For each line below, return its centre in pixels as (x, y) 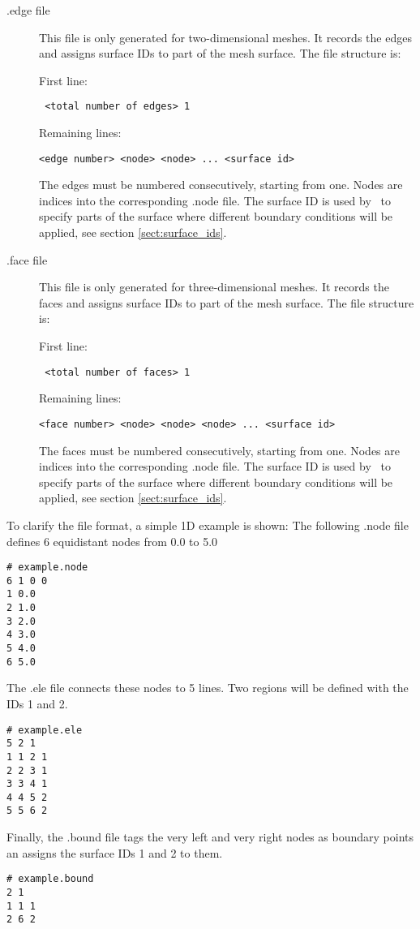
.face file (27, 259)
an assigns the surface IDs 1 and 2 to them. (115, 852)
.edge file (28, 10)
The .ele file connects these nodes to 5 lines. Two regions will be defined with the (208, 688)
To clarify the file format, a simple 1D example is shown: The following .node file (208, 525)
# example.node (47, 568)
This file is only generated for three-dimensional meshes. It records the (214, 287)
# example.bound (50, 879)
